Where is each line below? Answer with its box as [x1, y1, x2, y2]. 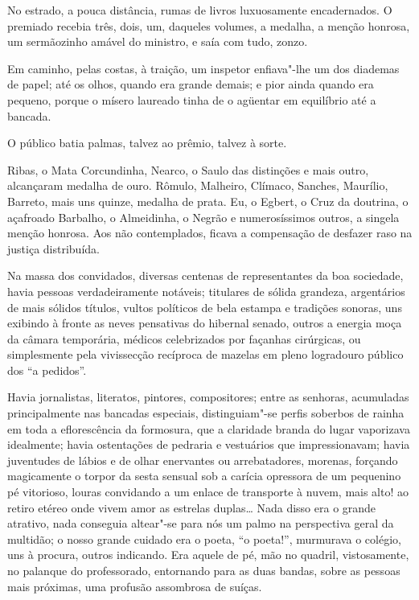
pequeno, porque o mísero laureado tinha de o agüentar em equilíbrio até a [7, 91, 376, 108]
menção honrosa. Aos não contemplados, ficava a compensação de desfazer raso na [7, 224, 413, 241]
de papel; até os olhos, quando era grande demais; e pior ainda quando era [7, 76, 374, 92]
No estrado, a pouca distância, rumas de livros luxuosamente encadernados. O [7, 2, 392, 18]
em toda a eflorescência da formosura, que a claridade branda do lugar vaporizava [7, 420, 410, 437]
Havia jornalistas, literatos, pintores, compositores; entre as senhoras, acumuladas [7, 388, 409, 405]
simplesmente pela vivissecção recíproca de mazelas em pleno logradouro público [7, 346, 404, 363]
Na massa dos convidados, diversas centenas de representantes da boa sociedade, [7, 267, 404, 284]
